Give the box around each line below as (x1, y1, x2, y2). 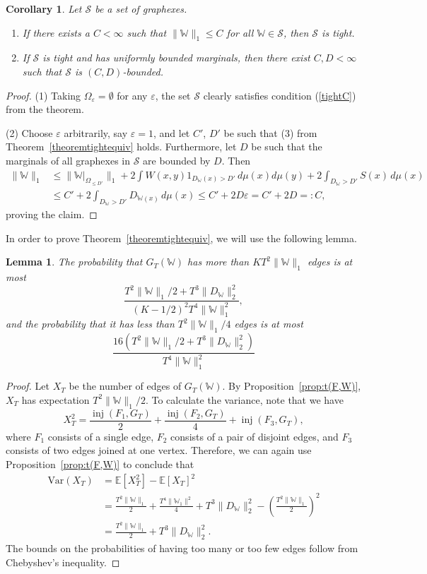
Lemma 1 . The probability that (6, 254, 143, 269)
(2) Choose (6, 125, 53, 140)
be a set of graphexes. (95, 1, 187, 16)
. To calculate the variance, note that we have (145, 392, 344, 407)
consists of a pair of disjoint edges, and (170, 429, 339, 443)
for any (117, 88, 148, 102)
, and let (153, 125, 190, 140)
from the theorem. (6, 102, 84, 116)
